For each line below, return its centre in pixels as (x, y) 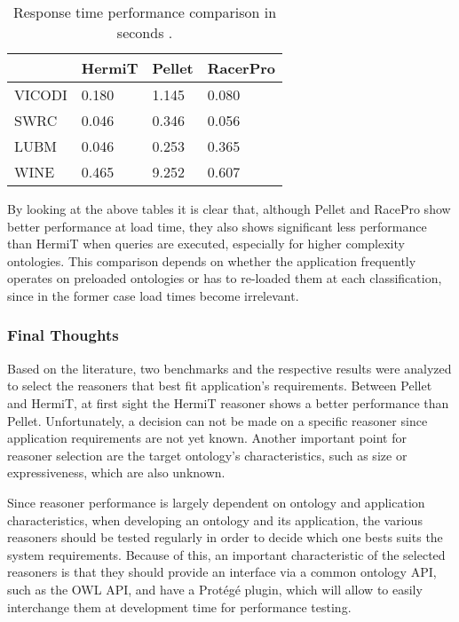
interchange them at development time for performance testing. (179, 606)
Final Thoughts (63, 335)
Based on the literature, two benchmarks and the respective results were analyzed (229, 368)
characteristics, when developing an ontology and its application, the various (215, 520)
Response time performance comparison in (145, 12)
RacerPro (241, 68)
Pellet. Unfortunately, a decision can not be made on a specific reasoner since (218, 420)
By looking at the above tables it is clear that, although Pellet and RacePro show (229, 209)
